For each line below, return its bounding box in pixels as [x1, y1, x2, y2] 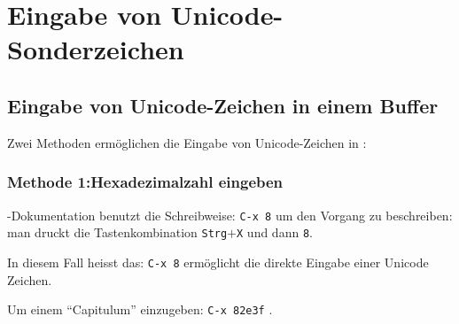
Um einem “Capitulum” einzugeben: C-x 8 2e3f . [7, 300, 273, 319]
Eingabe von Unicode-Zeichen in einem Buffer [7, 91, 439, 119]
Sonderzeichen [7, 31, 184, 67]
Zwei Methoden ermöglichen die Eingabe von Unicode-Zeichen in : [7, 133, 367, 151]
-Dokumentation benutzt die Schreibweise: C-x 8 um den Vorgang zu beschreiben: [7, 205, 453, 224]
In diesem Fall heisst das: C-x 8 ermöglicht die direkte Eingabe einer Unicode [7, 252, 429, 271]
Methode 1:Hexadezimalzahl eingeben [7, 171, 284, 193]
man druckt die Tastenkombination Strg [7, 223, 228, 242]
